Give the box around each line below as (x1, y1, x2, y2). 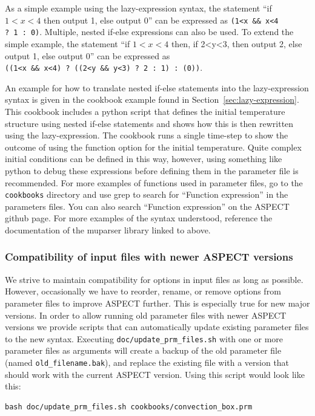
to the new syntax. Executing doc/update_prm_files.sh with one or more (5, 332, 283, 345)
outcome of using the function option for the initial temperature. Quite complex (5, 140, 302, 153)
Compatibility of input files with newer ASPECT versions (5, 249, 293, 264)
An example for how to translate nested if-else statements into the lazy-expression (5, 81, 309, 94)
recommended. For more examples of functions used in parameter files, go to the (5, 176, 303, 189)
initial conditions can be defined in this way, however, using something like (5, 152, 282, 165)
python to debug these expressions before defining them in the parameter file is (5, 164, 299, 177)
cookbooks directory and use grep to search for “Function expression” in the (5, 188, 288, 201)
